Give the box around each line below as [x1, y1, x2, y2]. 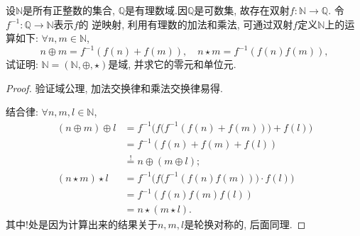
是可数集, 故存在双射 [194, 3, 290, 17]
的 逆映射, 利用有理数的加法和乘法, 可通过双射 [78, 16, 293, 31]
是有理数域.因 [125, 3, 187, 17]
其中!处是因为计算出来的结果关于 [6, 217, 158, 232]
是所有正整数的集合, [23, 3, 116, 17]
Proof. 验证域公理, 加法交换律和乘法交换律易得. [6, 80, 223, 95]
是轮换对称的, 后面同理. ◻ [184, 217, 306, 232]
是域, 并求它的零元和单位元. [108, 57, 236, 72]
